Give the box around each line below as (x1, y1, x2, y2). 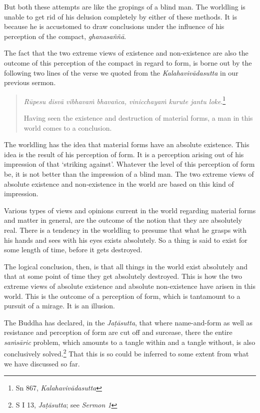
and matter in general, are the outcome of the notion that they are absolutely (4, 215, 242, 225)
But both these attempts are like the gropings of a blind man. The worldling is (4, 2, 245, 12)
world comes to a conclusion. (23, 122, 112, 133)
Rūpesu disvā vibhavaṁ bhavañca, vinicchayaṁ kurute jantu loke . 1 (23, 94, 226, 106)
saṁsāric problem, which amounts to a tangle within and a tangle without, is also (4, 336, 255, 347)
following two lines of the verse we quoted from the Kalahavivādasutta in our (4, 67, 238, 78)
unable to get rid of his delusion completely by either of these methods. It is (4, 11, 237, 22)
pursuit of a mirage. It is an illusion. (4, 300, 115, 311)
